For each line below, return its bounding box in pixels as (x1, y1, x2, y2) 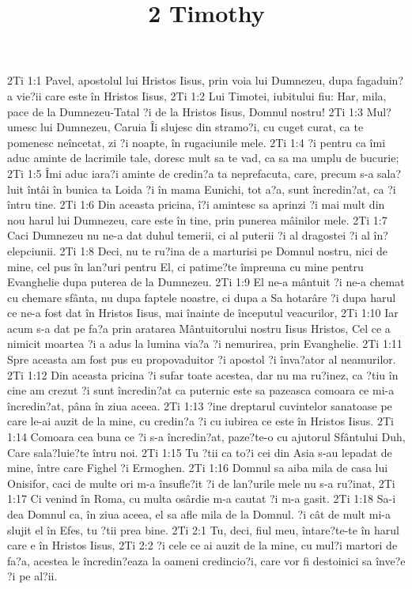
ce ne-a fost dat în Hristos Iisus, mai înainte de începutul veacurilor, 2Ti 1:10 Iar (7, 304, 399, 321)
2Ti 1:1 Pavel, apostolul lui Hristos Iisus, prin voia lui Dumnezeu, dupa (7, 72, 353, 89)
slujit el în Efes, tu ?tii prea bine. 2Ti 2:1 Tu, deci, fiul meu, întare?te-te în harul (7, 521, 399, 538)
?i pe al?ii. (7, 568, 58, 584)
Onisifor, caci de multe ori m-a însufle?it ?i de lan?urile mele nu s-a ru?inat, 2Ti (7, 474, 395, 491)
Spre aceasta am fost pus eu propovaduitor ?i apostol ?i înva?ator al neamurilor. (7, 351, 396, 368)
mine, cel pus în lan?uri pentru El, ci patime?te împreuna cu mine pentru (7, 258, 364, 274)
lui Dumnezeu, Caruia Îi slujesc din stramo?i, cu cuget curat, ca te (40, 119, 364, 135)
